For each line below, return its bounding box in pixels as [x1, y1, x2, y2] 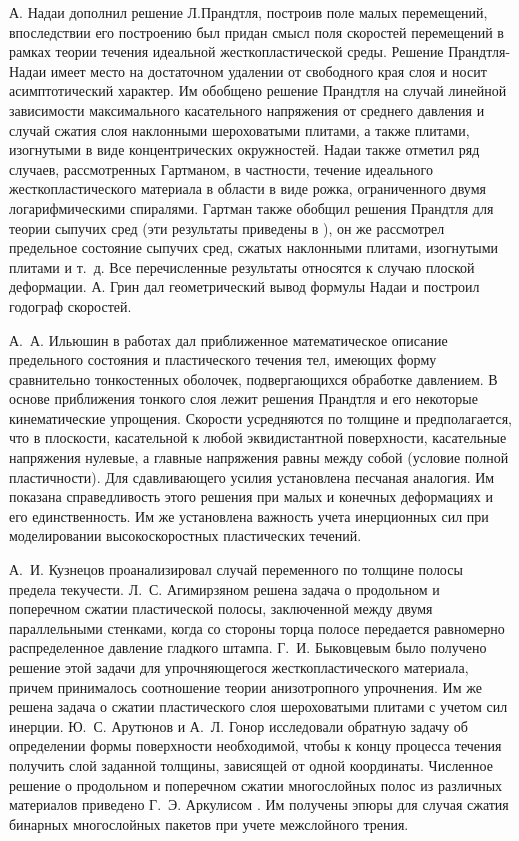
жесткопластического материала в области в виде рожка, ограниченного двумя [9, 178, 486, 199]
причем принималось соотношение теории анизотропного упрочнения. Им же [9, 676, 482, 697]
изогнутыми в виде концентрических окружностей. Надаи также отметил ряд [9, 139, 480, 160]
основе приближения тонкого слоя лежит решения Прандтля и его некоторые [9, 388, 478, 409]
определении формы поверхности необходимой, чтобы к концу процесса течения [9, 735, 502, 756]
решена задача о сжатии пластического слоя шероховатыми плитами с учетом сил [9, 696, 508, 717]
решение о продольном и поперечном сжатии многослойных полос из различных [9, 774, 503, 795]
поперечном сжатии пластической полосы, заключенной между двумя [9, 598, 433, 619]
